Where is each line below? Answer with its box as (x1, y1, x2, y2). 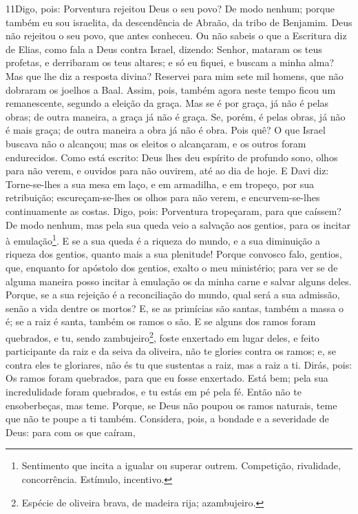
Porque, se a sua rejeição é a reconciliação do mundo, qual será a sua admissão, (6, 287, 340, 302)
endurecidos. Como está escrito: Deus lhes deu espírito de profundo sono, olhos (6, 150, 338, 164)
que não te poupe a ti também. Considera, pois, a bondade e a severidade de (6, 411, 329, 426)
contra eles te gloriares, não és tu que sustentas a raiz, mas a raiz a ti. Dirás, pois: (6, 357, 352, 371)
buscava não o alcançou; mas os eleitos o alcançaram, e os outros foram (6, 136, 306, 150)
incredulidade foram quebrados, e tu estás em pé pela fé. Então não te (6, 384, 302, 398)
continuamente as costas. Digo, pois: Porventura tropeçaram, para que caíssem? (6, 203, 341, 218)
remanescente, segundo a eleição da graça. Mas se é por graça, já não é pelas (6, 96, 329, 110)
